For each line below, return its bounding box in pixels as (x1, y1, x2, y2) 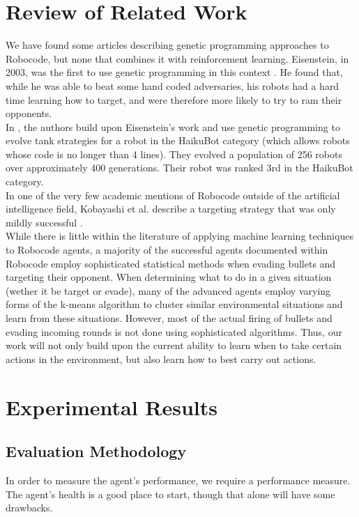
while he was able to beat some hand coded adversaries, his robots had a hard (6, 78, 339, 93)
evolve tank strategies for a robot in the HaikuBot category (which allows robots (6, 133, 350, 148)
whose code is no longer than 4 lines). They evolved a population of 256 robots (6, 146, 342, 161)
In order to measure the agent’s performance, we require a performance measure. (6, 472, 351, 487)
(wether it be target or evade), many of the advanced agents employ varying (6, 283, 331, 298)
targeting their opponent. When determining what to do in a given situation (6, 270, 332, 284)
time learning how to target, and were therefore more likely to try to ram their (6, 92, 342, 107)
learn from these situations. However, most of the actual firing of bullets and (6, 311, 333, 325)
